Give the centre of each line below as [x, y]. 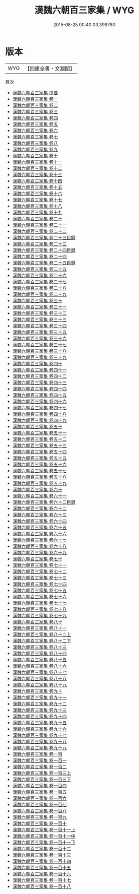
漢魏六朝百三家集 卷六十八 [39, 546]
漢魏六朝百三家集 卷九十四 [39, 716]
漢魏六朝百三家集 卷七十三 [39, 578]
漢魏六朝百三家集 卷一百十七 [42, 880]
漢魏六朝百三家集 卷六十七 [39, 540]
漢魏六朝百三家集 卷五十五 [39, 458]
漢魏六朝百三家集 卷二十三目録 [44, 237]
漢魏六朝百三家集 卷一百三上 [42, 773]
